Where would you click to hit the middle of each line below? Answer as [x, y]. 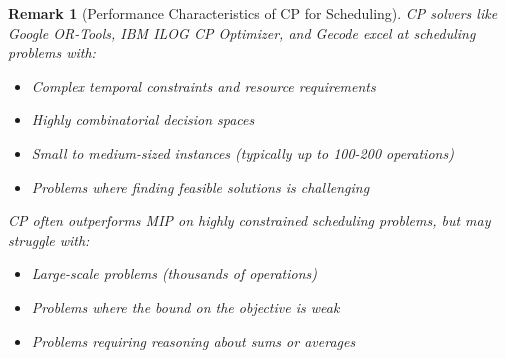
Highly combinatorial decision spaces [143, 119]
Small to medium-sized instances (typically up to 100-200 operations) [242, 152]
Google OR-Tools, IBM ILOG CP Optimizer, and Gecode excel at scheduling [242, 32]
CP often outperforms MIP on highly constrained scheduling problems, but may [249, 220]
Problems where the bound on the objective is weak [185, 306]
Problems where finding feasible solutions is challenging [200, 186]
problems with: [52, 52]
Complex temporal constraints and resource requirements [203, 85]
